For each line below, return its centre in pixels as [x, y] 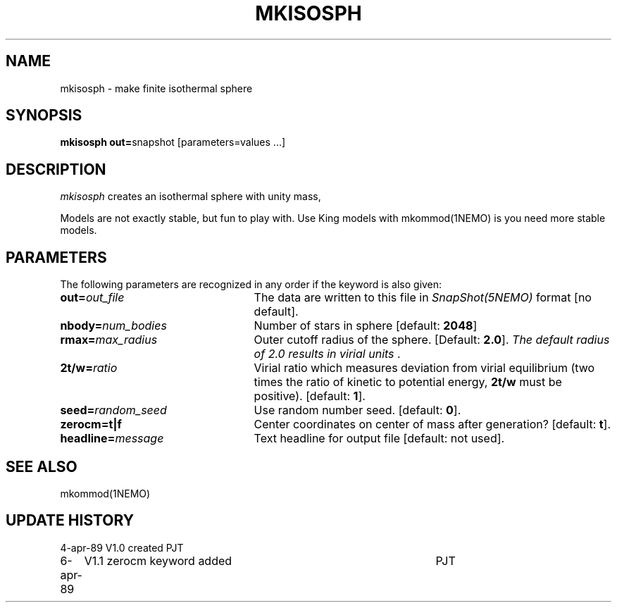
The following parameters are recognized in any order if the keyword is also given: [251, 285]
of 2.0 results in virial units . [327, 354]
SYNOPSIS [44, 116]
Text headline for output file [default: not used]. [379, 439]
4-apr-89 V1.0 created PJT [122, 547]
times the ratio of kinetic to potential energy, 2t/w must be [408, 382]
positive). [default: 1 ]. [310, 396]
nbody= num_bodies [113, 326]
